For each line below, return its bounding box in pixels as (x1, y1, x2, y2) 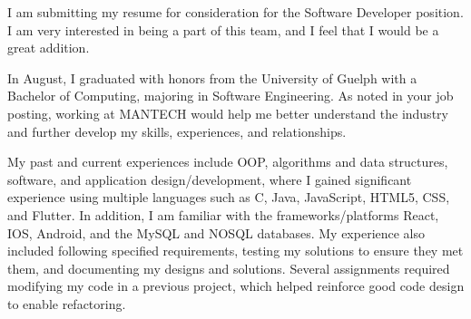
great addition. (7, 38, 90, 57)
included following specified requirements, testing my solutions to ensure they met (7, 241, 464, 260)
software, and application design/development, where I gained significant (7, 169, 412, 188)
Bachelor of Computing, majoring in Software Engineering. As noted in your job (7, 86, 454, 105)
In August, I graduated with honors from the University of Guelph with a (7, 68, 417, 87)
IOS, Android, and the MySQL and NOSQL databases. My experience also (7, 223, 426, 242)
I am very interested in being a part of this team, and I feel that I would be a (7, 20, 439, 39)
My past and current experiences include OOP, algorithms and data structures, (7, 152, 448, 171)
